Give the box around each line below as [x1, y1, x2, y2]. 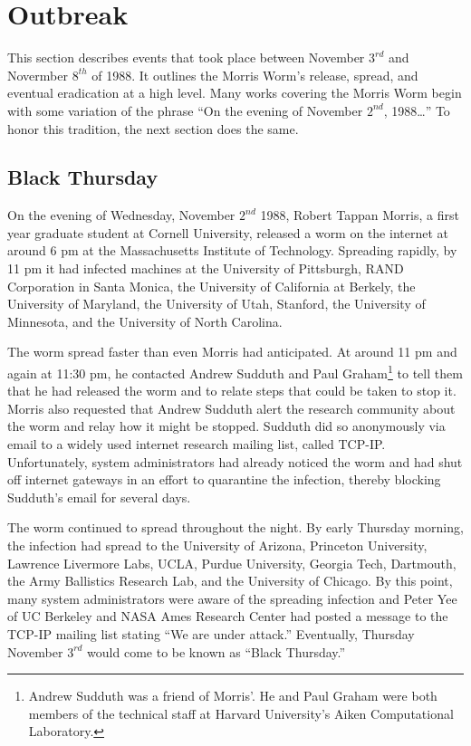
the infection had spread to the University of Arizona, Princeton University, [7, 536, 428, 555]
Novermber [7, 65, 68, 84]
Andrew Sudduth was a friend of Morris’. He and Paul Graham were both [28, 686, 437, 705]
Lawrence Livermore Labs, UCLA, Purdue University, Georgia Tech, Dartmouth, [7, 553, 457, 572]
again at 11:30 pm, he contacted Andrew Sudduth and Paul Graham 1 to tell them [7, 361, 463, 382]
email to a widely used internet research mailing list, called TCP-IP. [7, 435, 386, 454]
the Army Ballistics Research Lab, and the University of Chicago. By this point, [7, 571, 453, 590]
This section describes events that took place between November [7, 48, 365, 67]
